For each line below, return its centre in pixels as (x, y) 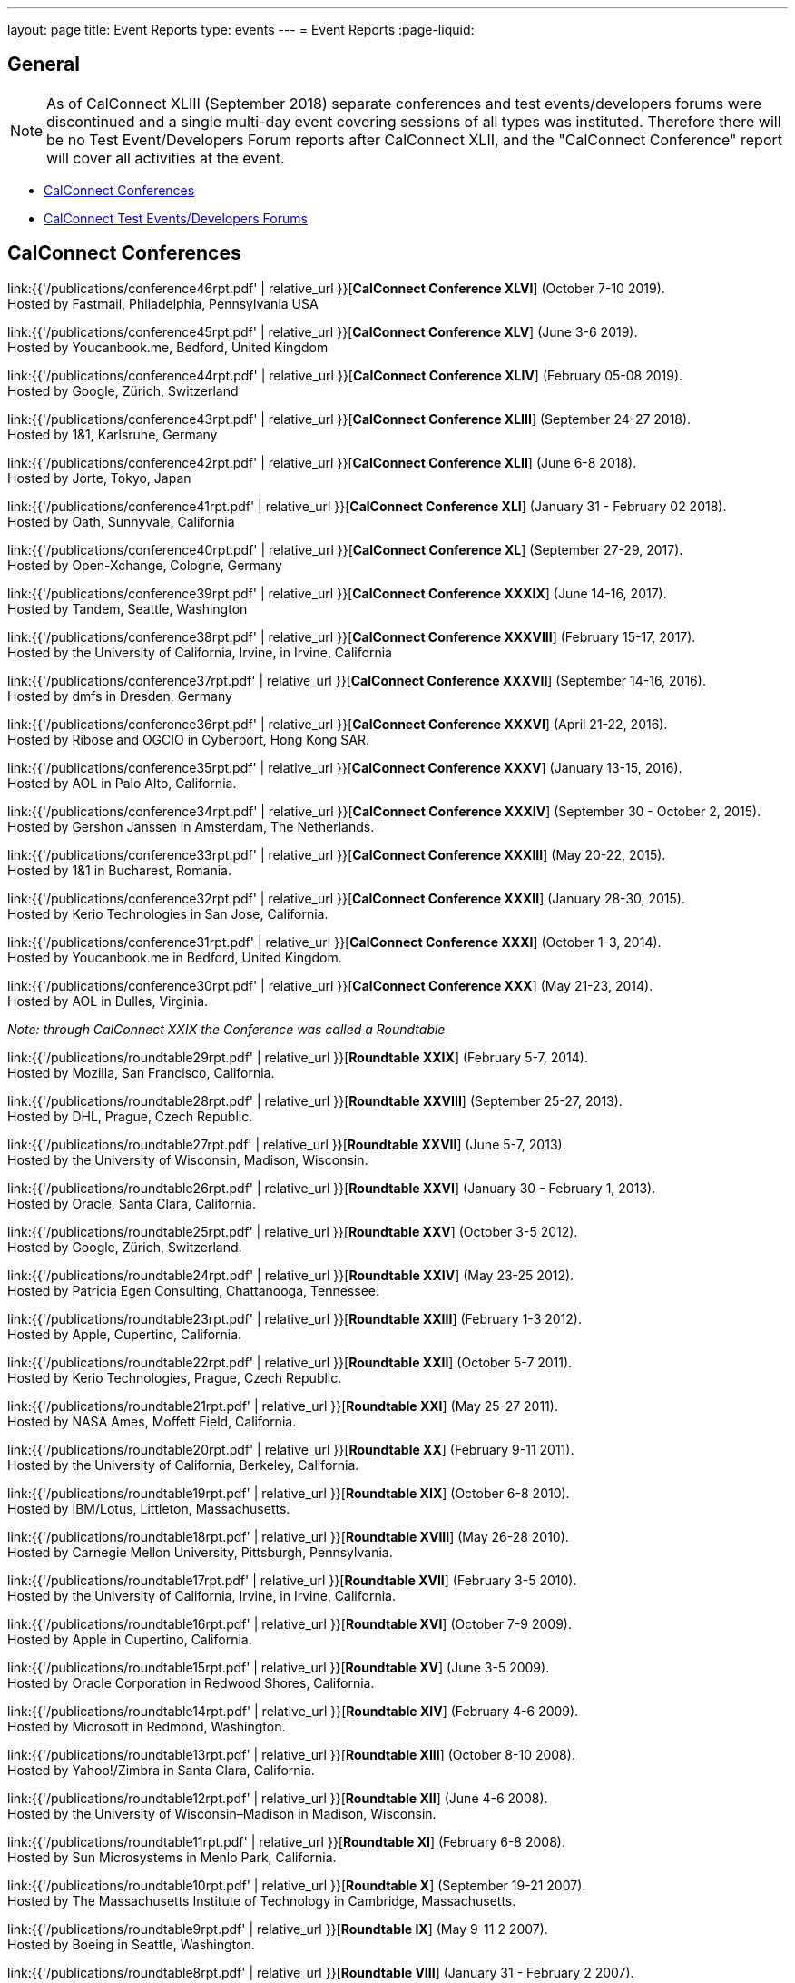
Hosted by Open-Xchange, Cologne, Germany (145, 565)
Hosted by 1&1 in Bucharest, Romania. (119, 870)
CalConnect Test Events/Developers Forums (176, 218)
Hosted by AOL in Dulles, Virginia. (108, 1001)
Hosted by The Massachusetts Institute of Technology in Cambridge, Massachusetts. (262, 1900)
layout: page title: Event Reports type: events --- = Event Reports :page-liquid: (241, 30)
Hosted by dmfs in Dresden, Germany (120, 696)
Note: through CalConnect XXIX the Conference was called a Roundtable (226, 1029)
